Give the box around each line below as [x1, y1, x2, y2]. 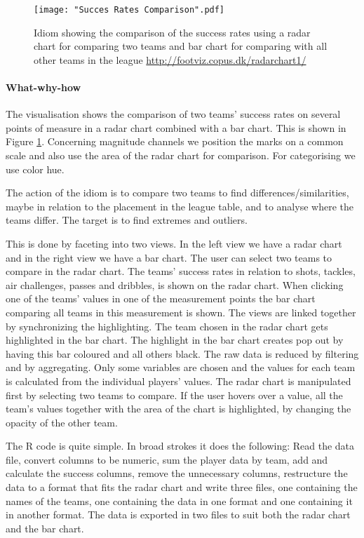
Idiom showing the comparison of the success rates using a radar [34, 25, 311, 39]
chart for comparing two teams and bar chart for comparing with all [34, 39, 328, 53]
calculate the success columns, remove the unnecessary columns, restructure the [6, 466, 348, 480]
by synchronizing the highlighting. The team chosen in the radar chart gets [6, 318, 328, 333]
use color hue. [6, 161, 65, 176]
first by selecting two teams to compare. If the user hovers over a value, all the [6, 387, 343, 402]
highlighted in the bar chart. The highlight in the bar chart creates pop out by [6, 332, 344, 347]
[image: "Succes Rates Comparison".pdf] [34, 5, 225, 15]
